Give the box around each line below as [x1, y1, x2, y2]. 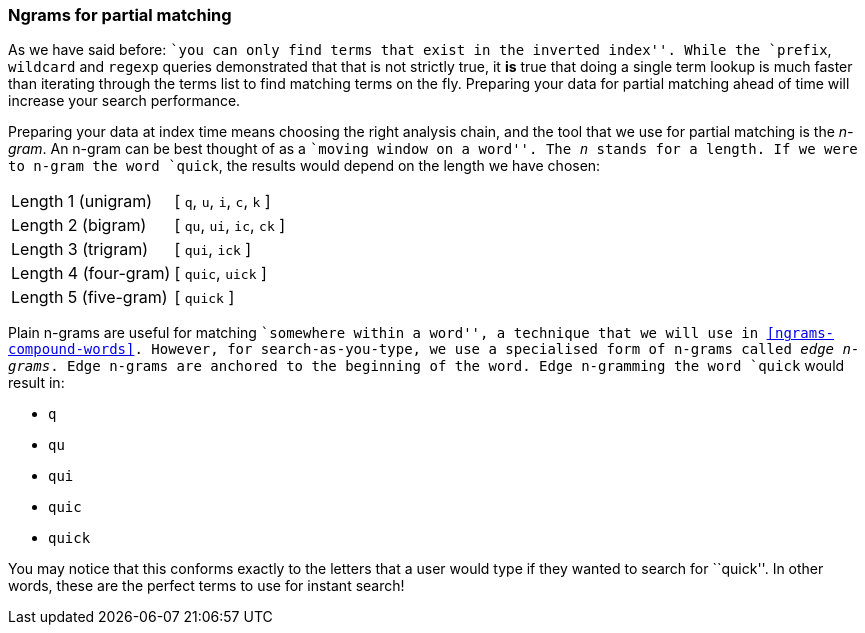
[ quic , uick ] [174, 263, 267, 284]
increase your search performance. [8, 92, 241, 110]
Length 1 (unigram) [11, 191, 153, 212]
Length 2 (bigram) [11, 215, 147, 236]
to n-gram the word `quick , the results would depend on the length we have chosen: [8, 157, 601, 175]
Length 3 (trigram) [11, 239, 149, 260]
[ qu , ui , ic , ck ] [174, 215, 286, 236]
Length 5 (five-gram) [11, 287, 168, 308]
